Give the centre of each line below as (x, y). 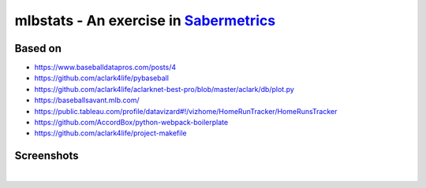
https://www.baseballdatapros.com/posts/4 (105, 68)
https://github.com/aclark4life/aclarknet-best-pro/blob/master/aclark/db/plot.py (164, 89)
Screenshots (47, 156)
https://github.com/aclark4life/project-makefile (110, 133)
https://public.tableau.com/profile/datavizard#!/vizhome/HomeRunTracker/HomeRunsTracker (186, 111)
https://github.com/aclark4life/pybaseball (102, 78)
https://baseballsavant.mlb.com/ (87, 100)
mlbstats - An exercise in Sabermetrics (145, 20)
